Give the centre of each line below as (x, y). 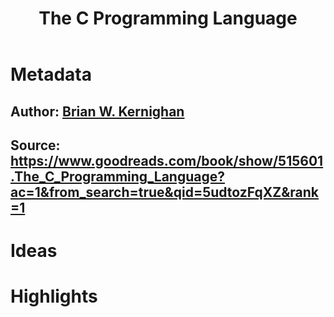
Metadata (51, 74)
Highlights (54, 296)
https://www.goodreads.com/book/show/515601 (167, 160)
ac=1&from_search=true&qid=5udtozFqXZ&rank (165, 192)
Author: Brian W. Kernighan (97, 111)
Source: (35, 145)
